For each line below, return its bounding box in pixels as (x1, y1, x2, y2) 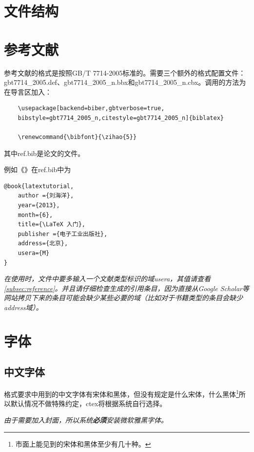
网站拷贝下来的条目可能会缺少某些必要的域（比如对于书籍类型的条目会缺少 (4, 293, 243, 303)
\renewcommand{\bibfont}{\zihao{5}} (18, 134, 137, 141)
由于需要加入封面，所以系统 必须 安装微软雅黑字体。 (4, 414, 168, 425)
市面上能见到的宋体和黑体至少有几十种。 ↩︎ (15, 438, 151, 449)
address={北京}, (18, 240, 68, 247)
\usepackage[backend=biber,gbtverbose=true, (18, 105, 165, 112)
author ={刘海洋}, (18, 192, 74, 199)
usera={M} (18, 250, 50, 256)
